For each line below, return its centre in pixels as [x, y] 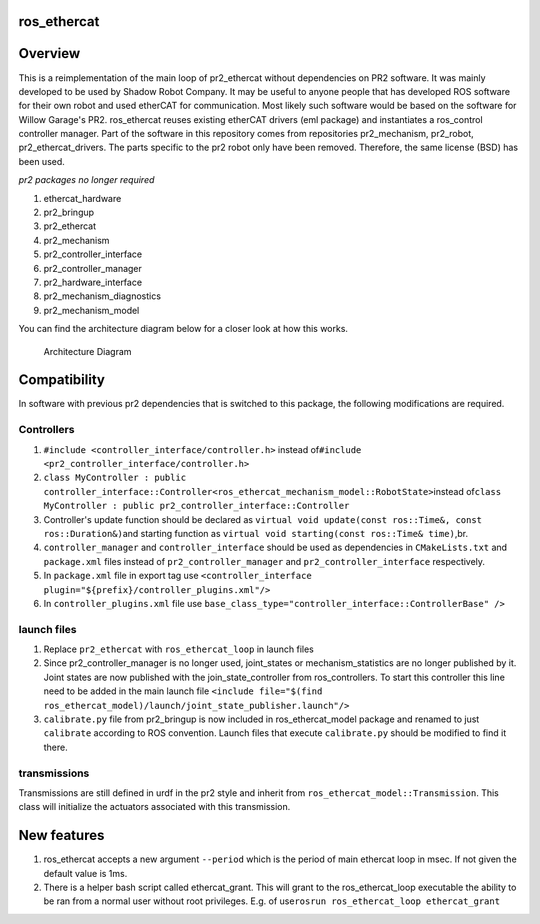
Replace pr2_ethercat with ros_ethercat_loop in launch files [179, 649]
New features [61, 835]
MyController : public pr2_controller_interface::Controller [196, 506]
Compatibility [61, 380]
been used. [41, 161]
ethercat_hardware [82, 198]
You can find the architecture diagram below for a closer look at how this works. [183, 329]
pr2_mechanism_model [91, 310]
